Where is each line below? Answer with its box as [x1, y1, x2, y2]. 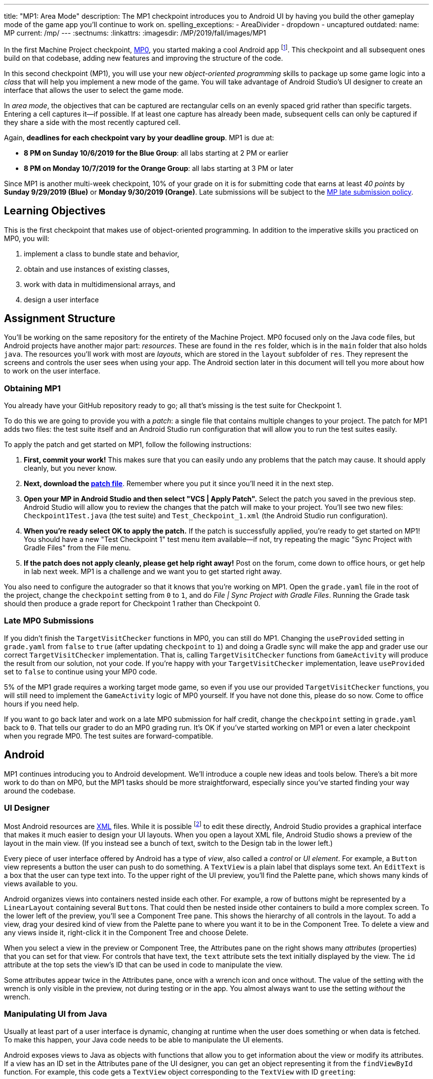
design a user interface [24, 295, 99, 304]
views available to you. [4, 879, 78, 888]
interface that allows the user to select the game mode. [4, 85, 184, 94]
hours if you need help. [4, 699, 79, 708]
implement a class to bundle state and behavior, [24, 249, 179, 258]
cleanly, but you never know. [24, 464, 117, 473]
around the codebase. [4, 786, 76, 795]
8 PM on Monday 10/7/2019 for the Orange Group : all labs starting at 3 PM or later [24, 164, 294, 172]
